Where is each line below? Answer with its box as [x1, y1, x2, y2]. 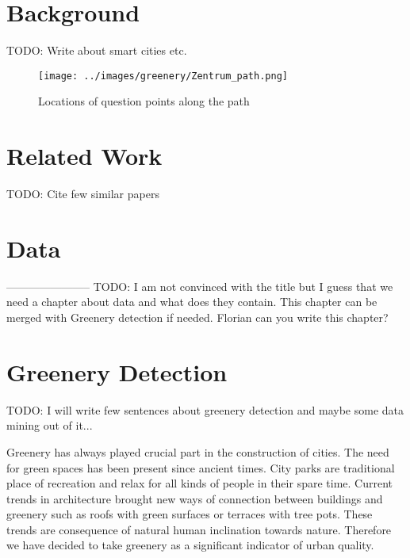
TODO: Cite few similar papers [6, 185, 159, 202]
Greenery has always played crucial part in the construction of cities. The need [6, 443, 389, 460]
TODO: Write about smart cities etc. [6, 42, 187, 59]
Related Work [6, 139, 163, 172]
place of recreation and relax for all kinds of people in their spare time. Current [6, 475, 393, 491]
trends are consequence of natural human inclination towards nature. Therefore [6, 521, 392, 537]
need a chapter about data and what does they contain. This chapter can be [6, 293, 377, 310]
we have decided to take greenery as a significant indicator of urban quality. [6, 537, 374, 553]
